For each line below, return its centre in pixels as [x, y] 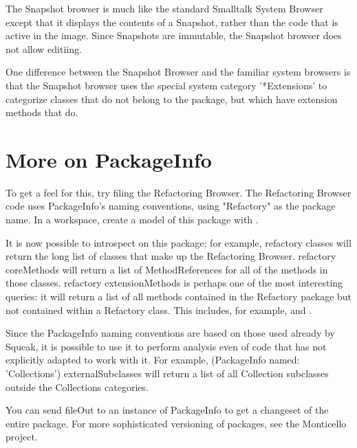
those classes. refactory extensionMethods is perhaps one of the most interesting [174, 283]
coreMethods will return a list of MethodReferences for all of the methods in [167, 269]
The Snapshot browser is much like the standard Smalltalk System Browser [164, 8]
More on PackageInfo [109, 159]
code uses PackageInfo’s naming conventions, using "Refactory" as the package [171, 206]
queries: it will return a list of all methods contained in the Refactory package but [179, 296]
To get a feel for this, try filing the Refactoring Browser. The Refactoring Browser [178, 192]
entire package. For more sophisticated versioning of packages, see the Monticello [176, 423]
